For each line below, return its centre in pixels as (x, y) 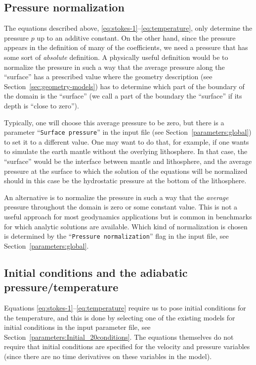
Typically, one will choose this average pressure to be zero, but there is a (114, 122)
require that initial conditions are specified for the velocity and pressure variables (127, 346)
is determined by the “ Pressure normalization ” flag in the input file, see (116, 236)
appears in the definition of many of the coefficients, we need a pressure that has (126, 47)
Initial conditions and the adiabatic (96, 272)
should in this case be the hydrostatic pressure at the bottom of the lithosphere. (125, 181)
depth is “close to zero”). (42, 105)
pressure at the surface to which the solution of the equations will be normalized (126, 171)
